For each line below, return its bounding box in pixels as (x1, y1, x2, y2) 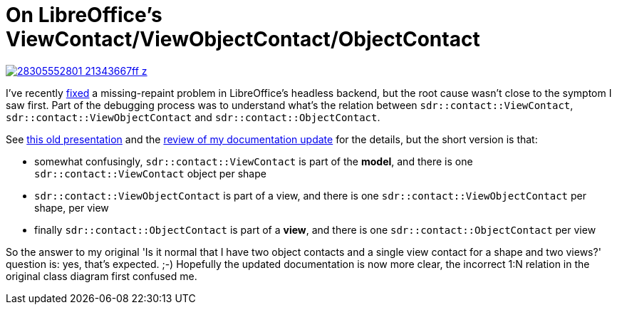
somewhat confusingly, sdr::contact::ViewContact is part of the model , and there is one (34, 155, 473, 167)
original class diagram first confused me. (6, 269, 197, 282)
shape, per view (34, 201, 109, 214)
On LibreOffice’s (6, 3, 162, 27)
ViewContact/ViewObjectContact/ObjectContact (6, 27, 480, 51)
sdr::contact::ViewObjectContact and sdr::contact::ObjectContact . (6, 110, 380, 123)
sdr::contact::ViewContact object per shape (34, 167, 266, 180)
